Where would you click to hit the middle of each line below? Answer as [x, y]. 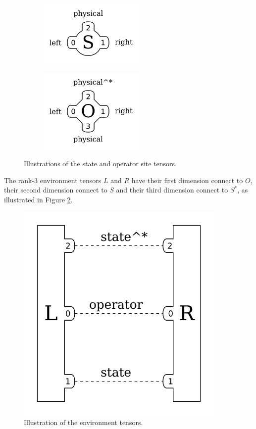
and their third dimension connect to [172, 190]
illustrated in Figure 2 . [38, 199]
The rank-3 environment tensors [53, 180]
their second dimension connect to [56, 190]
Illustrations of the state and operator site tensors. [101, 164]
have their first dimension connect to [187, 180]
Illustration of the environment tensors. [83, 422]
